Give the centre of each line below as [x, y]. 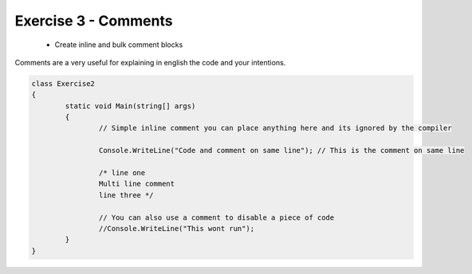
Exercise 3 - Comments [94, 21]
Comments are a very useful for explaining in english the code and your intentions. [150, 62]
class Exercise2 [63, 83]
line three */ [126, 195]
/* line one [122, 173]
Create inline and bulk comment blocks [119, 45]
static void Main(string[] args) [130, 106]
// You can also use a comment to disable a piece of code [216, 217]
